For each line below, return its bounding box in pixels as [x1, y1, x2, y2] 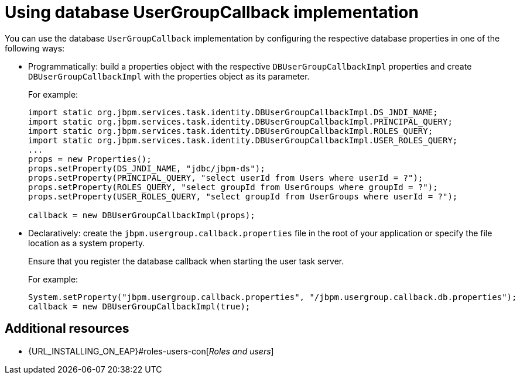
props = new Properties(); [28, 154, 152, 164]
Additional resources [5, 321, 129, 336]
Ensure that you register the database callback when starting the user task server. [28, 256, 344, 266]
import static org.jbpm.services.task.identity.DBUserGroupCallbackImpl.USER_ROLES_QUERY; [28, 135, 458, 145]
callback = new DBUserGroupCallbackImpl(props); [28, 210, 255, 220]
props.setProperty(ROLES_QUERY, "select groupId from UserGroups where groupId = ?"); [28, 182, 438, 192]
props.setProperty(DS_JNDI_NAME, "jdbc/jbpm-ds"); [28, 163, 265, 173]
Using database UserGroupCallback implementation [5, 2, 419, 22]
